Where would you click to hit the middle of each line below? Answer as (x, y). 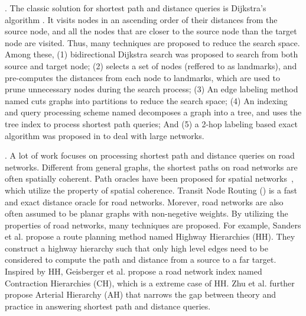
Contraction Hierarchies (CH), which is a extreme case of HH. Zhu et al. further (150, 283)
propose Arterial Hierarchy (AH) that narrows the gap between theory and (140, 294)
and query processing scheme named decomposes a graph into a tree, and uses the (153, 112)
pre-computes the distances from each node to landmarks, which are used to (143, 77)
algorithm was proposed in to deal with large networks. (105, 135)
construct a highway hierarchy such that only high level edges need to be (136, 248)
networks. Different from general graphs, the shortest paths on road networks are (151, 167)
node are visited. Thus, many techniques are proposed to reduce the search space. (152, 42)
